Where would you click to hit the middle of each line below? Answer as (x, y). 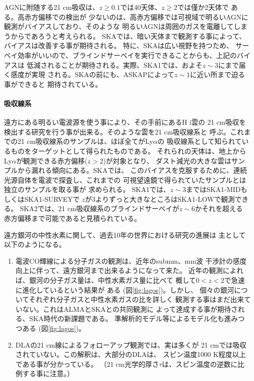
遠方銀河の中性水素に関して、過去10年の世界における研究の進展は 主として (125, 234)
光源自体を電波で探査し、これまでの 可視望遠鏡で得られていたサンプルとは (125, 179)
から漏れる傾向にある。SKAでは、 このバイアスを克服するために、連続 (132, 170)
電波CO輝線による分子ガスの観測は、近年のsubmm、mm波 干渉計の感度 (131, 260)
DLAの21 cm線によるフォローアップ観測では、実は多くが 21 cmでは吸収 (131, 344)
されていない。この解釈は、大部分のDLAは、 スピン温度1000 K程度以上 (131, 354)
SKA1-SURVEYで (52, 199)
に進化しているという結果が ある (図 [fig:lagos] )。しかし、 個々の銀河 (125, 289)
